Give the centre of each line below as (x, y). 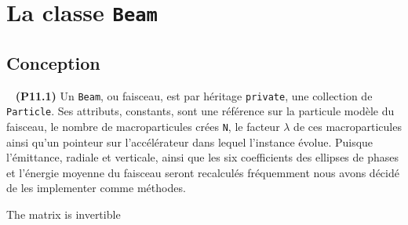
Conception (53, 62)
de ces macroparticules (348, 127)
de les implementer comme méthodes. (96, 188)
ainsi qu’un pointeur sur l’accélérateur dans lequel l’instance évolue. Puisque (190, 142)
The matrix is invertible (64, 214)
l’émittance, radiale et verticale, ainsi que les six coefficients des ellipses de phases (203, 157)
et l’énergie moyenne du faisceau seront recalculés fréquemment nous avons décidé (203, 172)
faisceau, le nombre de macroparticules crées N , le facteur (143, 127)
